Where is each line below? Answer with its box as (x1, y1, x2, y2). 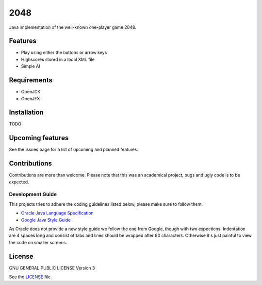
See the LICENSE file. (9, 274, 52, 280)
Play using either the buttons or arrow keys (21, 50, 107, 55)
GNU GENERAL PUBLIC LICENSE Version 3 (9, 265, 95, 271)
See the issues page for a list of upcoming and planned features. (9, 146, 138, 153)
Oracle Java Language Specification (21, 210, 94, 216)
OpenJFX (21, 95, 40, 102)
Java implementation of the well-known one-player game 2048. (9, 24, 137, 30)
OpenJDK (21, 89, 41, 95)
